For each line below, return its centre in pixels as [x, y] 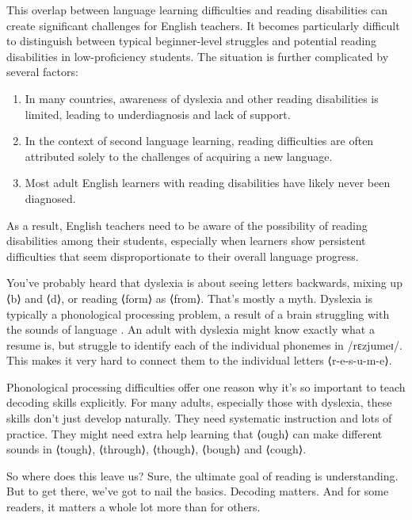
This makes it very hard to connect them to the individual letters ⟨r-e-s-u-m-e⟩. [199, 360]
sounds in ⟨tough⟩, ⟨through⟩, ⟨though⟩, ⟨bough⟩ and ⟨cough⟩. [156, 449]
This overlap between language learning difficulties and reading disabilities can [197, 10]
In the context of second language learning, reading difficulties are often [199, 141]
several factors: [42, 72]
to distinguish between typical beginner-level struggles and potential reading [192, 41]
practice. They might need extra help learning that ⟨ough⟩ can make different [195, 433]
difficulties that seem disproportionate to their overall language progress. [183, 256]
